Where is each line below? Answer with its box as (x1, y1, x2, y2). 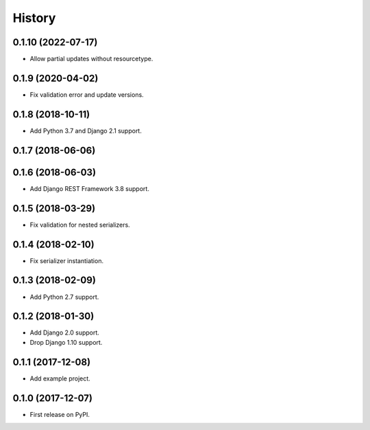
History (12, 10, 56, 25)
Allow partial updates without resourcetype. (29, 55, 153, 63)
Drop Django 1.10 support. (29, 338, 103, 346)
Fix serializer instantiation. (29, 256, 104, 264)
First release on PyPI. (29, 410, 90, 418)
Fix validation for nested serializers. (29, 220, 130, 229)
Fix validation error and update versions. (29, 90, 144, 99)
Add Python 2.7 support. (29, 293, 99, 301)
